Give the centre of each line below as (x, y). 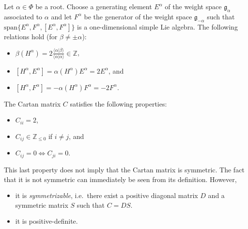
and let (62, 16)
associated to (23, 16)
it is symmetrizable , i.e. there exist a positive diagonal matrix (107, 195)
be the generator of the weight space (138, 16)
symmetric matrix (42, 205)
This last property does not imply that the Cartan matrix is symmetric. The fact (124, 169)
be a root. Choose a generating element (94, 6)
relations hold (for (31, 36)
